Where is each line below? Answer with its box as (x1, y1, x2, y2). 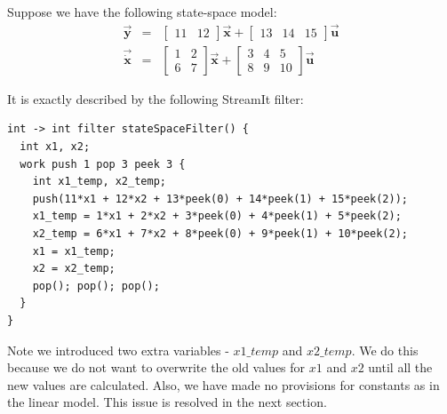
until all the (368, 358, 433, 377)
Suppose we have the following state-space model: (7, 3, 277, 20)
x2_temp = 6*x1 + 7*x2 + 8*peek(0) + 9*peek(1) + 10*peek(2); (32, 227, 409, 241)
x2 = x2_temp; (32, 262, 116, 275)
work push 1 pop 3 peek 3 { (20, 157, 186, 171)
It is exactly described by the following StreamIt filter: (7, 89, 304, 107)
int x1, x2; (20, 140, 91, 154)
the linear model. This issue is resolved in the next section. (7, 393, 327, 411)
